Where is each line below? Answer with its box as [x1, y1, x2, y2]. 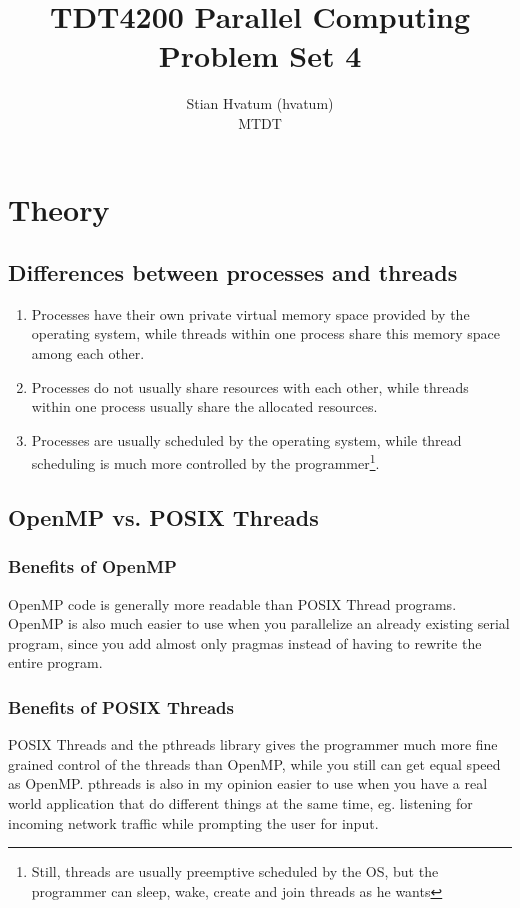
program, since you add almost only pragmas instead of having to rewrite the [8, 632, 482, 653]
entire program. [8, 652, 103, 673]
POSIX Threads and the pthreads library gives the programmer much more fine [8, 734, 498, 755]
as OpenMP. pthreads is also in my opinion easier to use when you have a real [8, 773, 488, 794]
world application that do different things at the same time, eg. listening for [8, 793, 473, 814]
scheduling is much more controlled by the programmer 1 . [31, 450, 380, 474]
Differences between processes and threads [8, 257, 458, 288]
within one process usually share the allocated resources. [31, 396, 378, 417]
